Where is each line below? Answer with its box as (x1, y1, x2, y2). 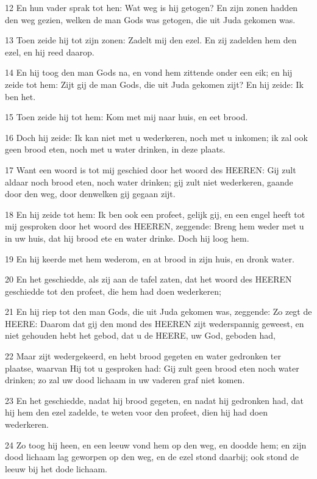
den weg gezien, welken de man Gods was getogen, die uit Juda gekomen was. (5, 13, 296, 26)
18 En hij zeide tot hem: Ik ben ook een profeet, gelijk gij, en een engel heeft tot (5, 207, 305, 220)
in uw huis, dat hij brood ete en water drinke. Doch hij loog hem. (5, 231, 249, 244)
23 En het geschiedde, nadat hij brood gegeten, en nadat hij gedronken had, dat (5, 394, 304, 406)
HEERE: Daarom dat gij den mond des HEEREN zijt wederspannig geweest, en (5, 317, 304, 330)
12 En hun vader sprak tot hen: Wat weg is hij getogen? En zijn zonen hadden (5, 1, 298, 13)
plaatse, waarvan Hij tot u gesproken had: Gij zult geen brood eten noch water (5, 361, 299, 374)
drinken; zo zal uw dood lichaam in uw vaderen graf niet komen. (5, 373, 245, 386)
